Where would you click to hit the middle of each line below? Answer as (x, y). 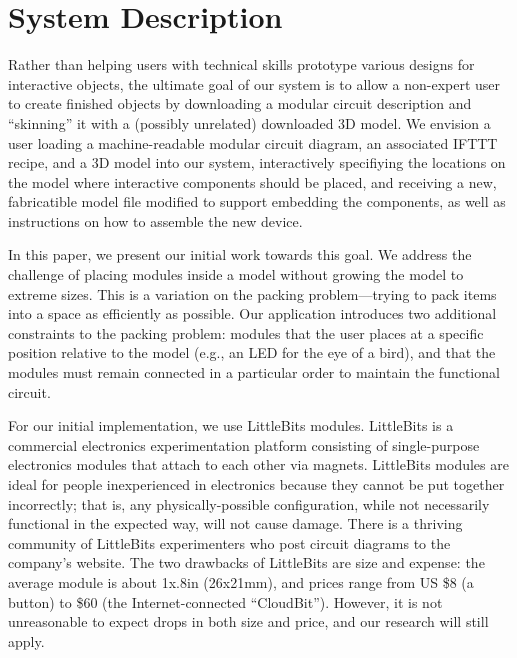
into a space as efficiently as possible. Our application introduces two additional (252, 313)
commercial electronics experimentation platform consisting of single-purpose (244, 444)
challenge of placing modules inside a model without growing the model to (236, 274)
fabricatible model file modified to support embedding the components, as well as (257, 201)
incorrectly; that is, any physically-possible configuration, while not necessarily (249, 503)
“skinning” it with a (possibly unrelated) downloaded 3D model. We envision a (249, 122)
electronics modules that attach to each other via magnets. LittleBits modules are (258, 464)
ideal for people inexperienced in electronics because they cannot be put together (256, 484)
